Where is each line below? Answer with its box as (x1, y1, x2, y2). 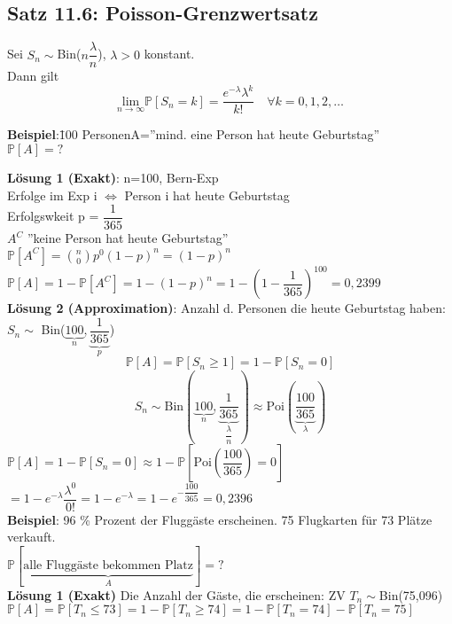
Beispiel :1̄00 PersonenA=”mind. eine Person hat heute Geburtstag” (7, 125, 380, 144)
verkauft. (7, 527, 56, 546)
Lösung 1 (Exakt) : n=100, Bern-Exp (7, 168, 219, 187)
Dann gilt (7, 66, 59, 85)
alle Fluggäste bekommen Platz (23, 559, 194, 573)
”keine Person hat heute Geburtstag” (27, 229, 229, 247)
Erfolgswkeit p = (7, 207, 99, 225)
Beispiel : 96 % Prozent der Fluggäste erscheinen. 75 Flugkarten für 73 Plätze (7, 510, 433, 528)
